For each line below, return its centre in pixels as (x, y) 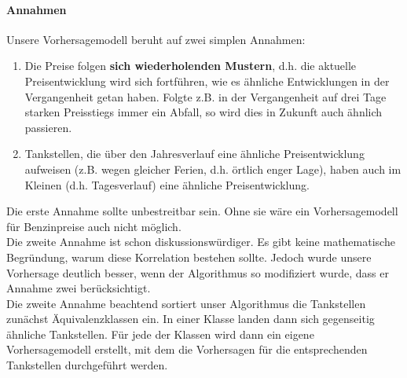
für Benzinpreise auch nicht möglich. (94, 226)
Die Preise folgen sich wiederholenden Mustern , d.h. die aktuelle (191, 66)
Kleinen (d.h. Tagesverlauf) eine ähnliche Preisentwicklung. (167, 184)
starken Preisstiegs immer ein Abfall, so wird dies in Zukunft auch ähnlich (203, 112)
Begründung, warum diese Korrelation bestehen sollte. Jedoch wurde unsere (189, 257)
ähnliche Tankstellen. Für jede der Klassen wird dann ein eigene (160, 334)
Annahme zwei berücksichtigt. (79, 288)
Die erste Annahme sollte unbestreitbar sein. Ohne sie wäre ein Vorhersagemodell (202, 211)
